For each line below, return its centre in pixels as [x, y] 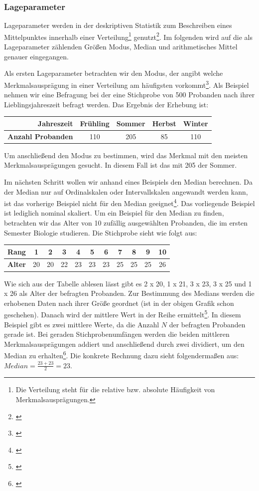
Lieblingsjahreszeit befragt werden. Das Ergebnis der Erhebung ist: [106, 104]
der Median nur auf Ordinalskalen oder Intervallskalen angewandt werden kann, [126, 191]
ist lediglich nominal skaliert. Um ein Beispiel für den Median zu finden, [114, 213]
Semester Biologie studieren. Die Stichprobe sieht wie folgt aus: [101, 232]
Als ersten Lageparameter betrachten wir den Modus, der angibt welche [114, 73]
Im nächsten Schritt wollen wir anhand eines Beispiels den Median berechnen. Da [128, 181]
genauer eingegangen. [36, 56]
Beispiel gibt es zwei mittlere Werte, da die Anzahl [82, 324]
